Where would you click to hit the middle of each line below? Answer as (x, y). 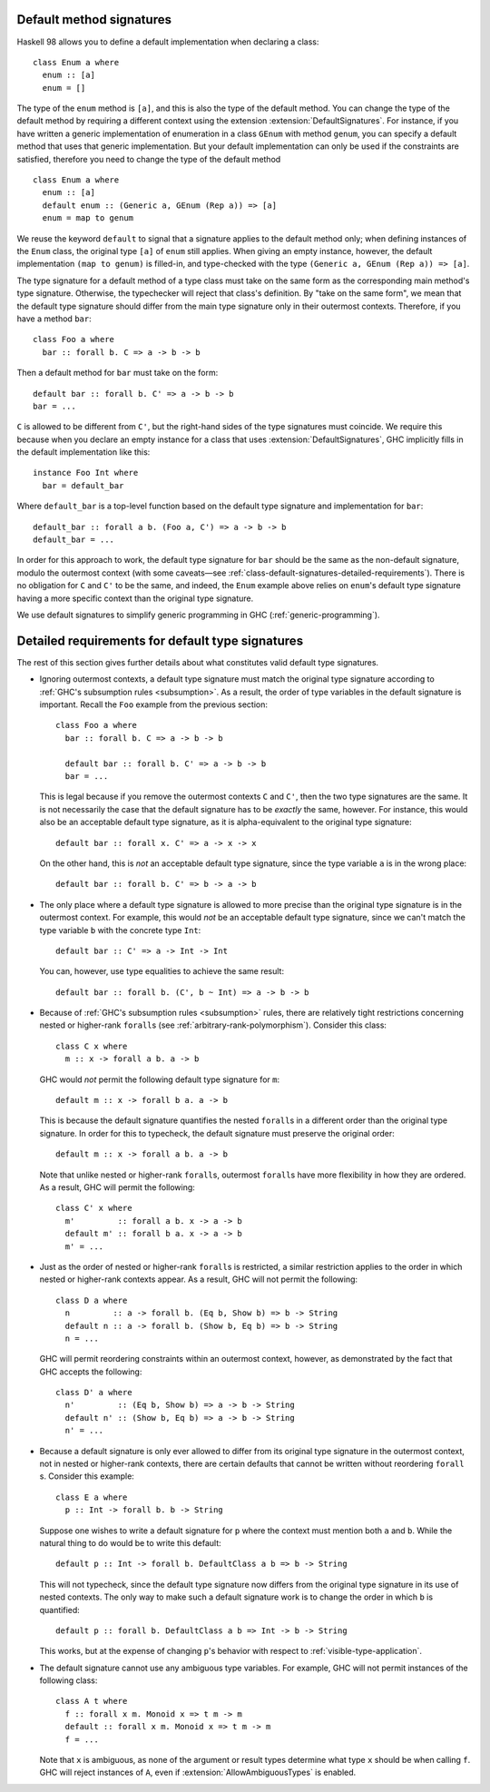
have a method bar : (54, 319)
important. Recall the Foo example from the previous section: (153, 704)
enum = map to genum (88, 218)
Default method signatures (94, 20)
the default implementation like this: (83, 452)
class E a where (92, 1497)
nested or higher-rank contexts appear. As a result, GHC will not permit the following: (199, 1279)
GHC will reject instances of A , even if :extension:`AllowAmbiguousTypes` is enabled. (198, 1772)
